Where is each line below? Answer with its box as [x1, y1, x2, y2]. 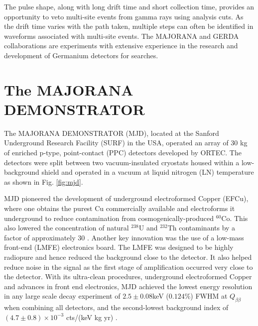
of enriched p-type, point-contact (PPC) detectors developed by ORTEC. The [4, 147, 242, 158]
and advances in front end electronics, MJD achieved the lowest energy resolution [4, 281, 253, 291]
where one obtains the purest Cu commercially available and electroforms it [4, 203, 235, 214]
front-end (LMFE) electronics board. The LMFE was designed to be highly [4, 242, 234, 252]
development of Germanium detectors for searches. [4, 50, 158, 60]
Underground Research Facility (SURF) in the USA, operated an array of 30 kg [4, 137, 248, 148]
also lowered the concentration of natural [4, 222, 129, 233]
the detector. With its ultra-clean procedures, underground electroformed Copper [4, 271, 252, 282]
